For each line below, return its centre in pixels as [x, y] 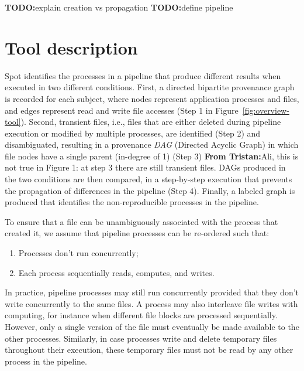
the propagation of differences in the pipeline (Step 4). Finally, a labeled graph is [150, 190]
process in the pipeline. [46, 361]
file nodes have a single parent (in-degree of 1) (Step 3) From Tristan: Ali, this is [152, 156]
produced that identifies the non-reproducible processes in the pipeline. [132, 202]
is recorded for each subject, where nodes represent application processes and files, [152, 98]
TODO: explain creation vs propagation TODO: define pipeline [119, 7]
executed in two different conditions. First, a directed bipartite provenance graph [150, 87]
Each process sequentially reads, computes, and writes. [116, 272]
